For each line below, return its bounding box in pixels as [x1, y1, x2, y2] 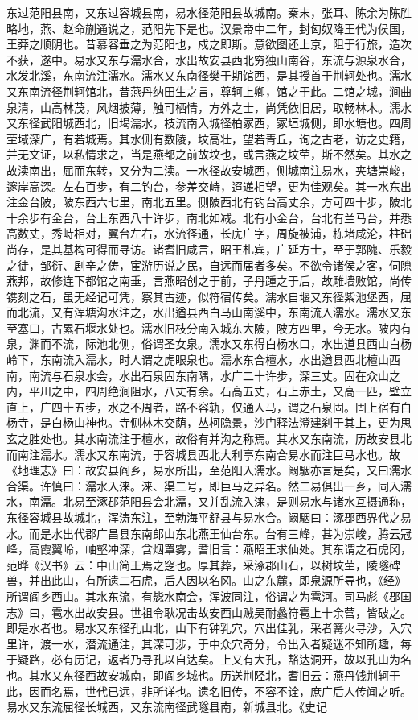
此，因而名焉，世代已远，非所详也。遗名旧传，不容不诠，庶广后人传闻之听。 [6, 682, 412, 699]
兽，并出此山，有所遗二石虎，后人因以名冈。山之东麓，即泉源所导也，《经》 [6, 572, 406, 589]
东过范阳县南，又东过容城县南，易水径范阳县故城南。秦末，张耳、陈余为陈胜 [6, 4, 412, 20]
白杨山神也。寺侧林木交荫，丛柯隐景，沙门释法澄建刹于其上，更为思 [51, 414, 412, 431]
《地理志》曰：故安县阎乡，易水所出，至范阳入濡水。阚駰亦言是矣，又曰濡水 [6, 461, 412, 478]
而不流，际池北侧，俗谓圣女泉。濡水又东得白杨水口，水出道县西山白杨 [39, 335, 412, 352]
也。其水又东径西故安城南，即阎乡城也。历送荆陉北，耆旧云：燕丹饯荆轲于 [6, 666, 400, 683]
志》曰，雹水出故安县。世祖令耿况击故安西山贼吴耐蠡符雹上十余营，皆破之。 [6, 603, 412, 620]
